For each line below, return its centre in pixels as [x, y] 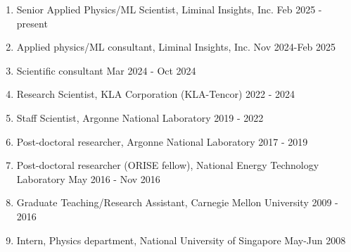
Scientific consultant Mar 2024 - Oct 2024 [106, 70]
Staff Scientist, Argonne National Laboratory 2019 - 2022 [140, 117]
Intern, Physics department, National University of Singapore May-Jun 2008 [181, 240]
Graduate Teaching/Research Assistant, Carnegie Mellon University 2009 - [177, 202]
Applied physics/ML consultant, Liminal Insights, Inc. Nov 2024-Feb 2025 [176, 47]
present [32, 23]
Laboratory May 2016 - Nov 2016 [88, 178]
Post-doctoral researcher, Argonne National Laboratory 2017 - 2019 [162, 141]
